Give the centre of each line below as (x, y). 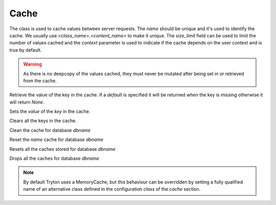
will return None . (27, 102)
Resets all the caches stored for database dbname (63, 149)
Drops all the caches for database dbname (54, 158)
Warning (32, 64)
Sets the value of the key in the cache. (50, 111)
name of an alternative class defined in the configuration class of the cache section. (112, 189)
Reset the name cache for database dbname (56, 140)
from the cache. (40, 81)
